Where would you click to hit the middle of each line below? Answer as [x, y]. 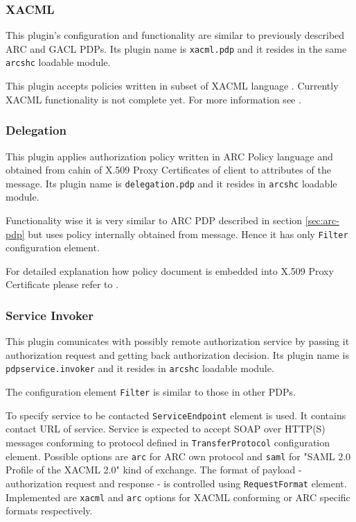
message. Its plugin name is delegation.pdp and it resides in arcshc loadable [171, 183]
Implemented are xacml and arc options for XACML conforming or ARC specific [178, 497]
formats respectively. [49, 511]
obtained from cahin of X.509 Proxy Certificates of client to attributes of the [168, 170]
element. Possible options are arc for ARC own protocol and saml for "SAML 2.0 [178, 456]
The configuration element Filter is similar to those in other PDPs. [151, 392]
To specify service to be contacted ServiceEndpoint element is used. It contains [176, 415]
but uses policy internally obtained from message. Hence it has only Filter [188, 234]
